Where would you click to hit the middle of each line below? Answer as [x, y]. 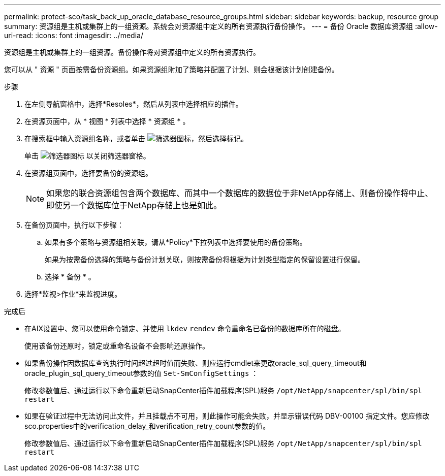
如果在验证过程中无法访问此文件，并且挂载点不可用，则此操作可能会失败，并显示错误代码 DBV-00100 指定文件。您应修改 [227, 416]
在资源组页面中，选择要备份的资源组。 [88, 173]
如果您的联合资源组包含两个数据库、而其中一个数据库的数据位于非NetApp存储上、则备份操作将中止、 [240, 193]
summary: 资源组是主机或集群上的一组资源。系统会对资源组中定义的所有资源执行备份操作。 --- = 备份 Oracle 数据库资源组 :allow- [221, 26]
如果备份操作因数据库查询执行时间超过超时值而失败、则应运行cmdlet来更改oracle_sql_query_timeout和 [196, 363]
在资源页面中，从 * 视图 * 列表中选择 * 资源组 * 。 [107, 121]
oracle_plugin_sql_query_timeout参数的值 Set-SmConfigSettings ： [141, 373]
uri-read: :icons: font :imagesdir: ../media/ [74, 35]
